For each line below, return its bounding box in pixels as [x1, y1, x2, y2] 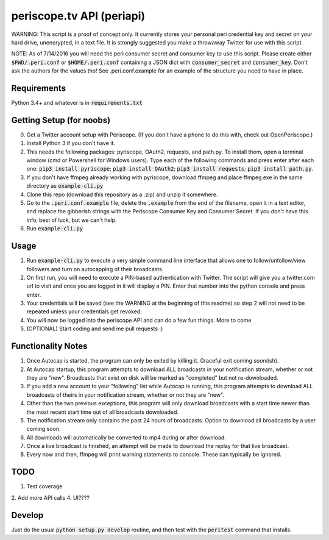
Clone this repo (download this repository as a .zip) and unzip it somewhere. [26, 191, 218, 198]
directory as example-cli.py [26, 182, 104, 190]
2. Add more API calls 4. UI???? [11, 494, 90, 501]
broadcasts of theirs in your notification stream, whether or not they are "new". [26, 391, 225, 399]
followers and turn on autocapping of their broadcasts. [26, 265, 164, 272]
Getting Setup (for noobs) [11, 115, 111, 125]
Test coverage [26, 483, 63, 490]
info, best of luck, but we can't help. [26, 216, 117, 224]
